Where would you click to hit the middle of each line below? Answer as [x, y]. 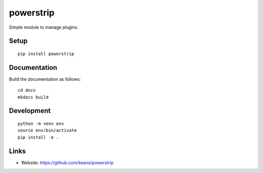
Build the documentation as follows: [45, 79]
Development [30, 111]
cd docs [27, 90]
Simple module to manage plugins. [44, 27]
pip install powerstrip [46, 54]
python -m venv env [41, 124]
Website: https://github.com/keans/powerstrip [67, 162]
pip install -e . [38, 137]
